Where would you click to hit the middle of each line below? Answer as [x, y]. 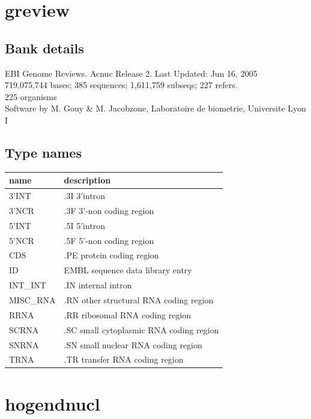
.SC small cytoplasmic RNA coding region [141, 329]
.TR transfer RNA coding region [124, 359]
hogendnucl [53, 403]
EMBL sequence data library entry [128, 270]
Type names [43, 152]
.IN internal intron [98, 285]
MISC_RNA [32, 300]
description [87, 180]
